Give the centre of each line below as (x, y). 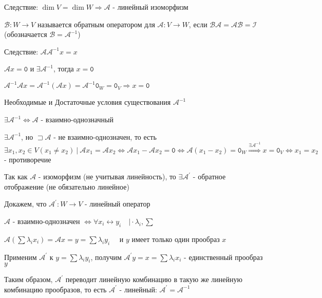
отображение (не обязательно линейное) (67, 186)
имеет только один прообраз (176, 239)
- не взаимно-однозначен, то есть (105, 136)
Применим (21, 257)
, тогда (63, 69)
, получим (106, 257)
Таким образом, (29, 279)
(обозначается (26, 34)
